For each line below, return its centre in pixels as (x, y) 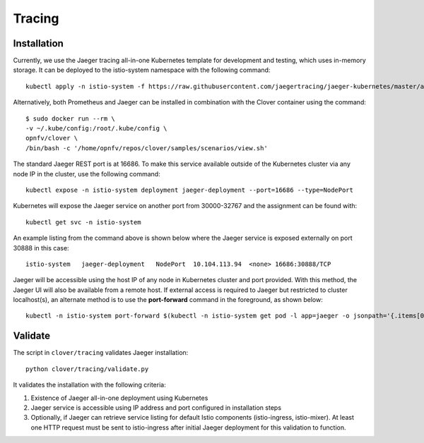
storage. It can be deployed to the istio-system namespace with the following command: (142, 70)
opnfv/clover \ (52, 138)
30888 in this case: (41, 248)
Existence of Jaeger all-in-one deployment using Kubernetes (119, 398)
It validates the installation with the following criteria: (89, 385)
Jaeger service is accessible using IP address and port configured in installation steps (156, 407)
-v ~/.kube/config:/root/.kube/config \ (96, 128)
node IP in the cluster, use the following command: (87, 174)
